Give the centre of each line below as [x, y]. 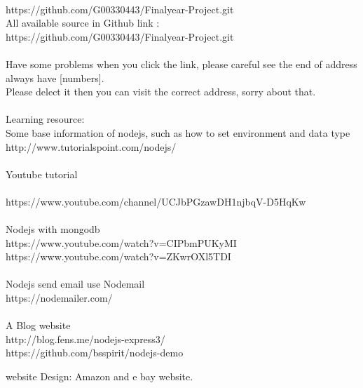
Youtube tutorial [42, 174]
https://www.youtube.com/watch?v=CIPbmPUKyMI [121, 242]
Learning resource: [45, 119]
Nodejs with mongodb [53, 229]
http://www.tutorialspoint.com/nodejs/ [91, 146]
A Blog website [38, 325]
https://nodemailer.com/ [59, 298]
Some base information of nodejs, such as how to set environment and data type [178, 132]
